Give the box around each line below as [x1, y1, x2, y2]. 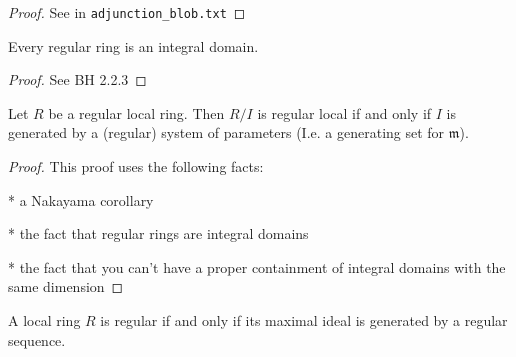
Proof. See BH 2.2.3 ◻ [8, 69, 147, 90]
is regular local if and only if [257, 102, 432, 123]
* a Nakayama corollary [8, 189, 154, 210]
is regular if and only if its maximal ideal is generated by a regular [100, 310, 508, 330]
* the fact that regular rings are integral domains [8, 223, 309, 244]
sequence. [8, 329, 66, 350]
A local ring [8, 310, 81, 330]
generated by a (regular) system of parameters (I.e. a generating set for [8, 122, 445, 143]
